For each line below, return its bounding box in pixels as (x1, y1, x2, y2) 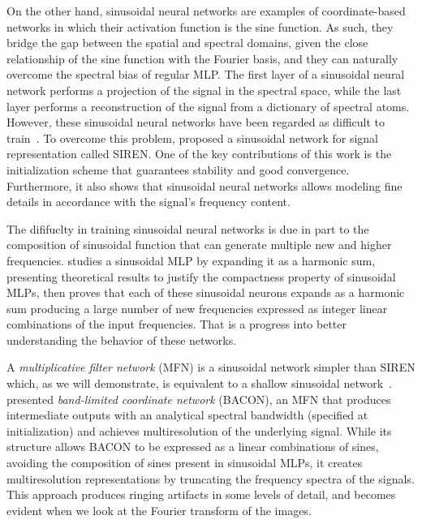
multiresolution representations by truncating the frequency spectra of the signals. (6, 470, 415, 487)
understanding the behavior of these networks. (6, 331, 237, 348)
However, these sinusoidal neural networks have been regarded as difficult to (6, 114, 385, 131)
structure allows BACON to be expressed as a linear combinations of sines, (6, 438, 379, 455)
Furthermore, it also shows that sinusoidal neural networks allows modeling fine (6, 177, 403, 194)
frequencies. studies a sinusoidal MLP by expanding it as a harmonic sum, (6, 251, 376, 268)
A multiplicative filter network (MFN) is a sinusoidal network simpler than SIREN (6, 359, 416, 376)
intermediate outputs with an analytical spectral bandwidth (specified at (6, 406, 368, 423)
